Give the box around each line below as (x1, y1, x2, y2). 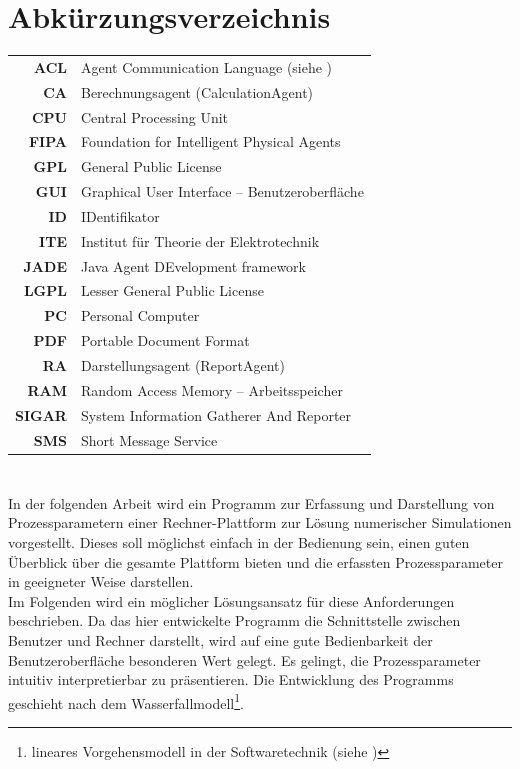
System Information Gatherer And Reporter (80, 404, 352, 425)
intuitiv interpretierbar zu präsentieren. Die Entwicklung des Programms (8, 669, 454, 690)
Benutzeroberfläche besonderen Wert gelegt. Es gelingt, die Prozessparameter (8, 649, 481, 670)
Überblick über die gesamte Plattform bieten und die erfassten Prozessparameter (8, 551, 503, 572)
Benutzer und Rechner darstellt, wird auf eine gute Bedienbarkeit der (8, 629, 433, 650)
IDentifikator (80, 205, 160, 226)
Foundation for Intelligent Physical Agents (80, 131, 341, 152)
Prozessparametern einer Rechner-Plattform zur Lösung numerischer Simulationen (8, 512, 512, 533)
